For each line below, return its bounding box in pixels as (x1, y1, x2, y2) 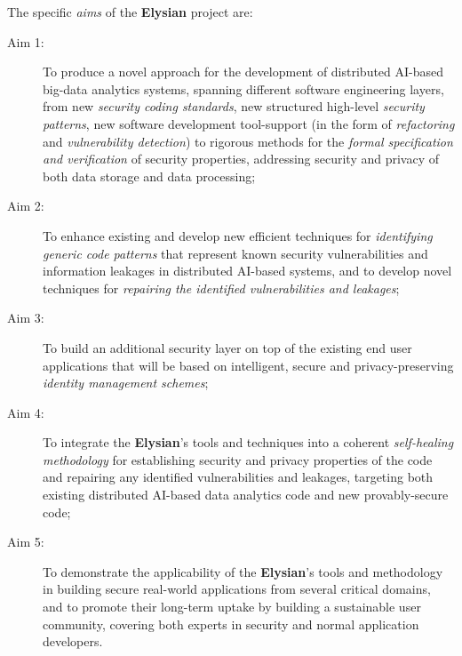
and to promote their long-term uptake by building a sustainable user (43, 597, 421, 616)
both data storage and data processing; (43, 166, 256, 185)
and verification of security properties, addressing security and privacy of (43, 149, 440, 168)
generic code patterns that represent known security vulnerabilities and (43, 244, 428, 262)
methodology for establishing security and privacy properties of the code (43, 450, 433, 468)
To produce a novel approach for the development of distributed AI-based (43, 62, 444, 81)
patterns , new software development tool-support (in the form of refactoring (43, 114, 455, 132)
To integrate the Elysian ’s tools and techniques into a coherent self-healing (43, 433, 454, 452)
